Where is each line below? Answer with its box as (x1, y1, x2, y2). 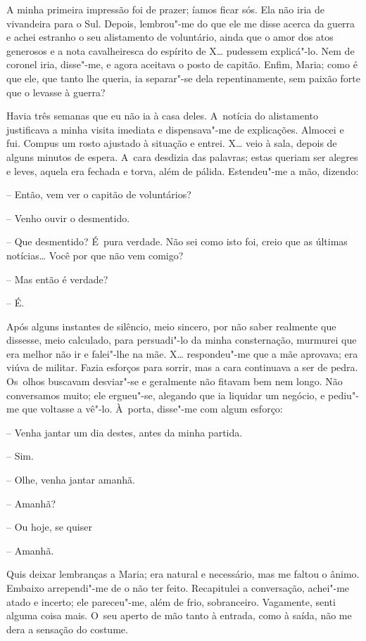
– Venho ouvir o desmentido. (6, 210, 130, 225)
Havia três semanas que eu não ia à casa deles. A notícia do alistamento (6, 108, 318, 123)
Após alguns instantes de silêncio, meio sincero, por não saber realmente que (6, 318, 336, 333)
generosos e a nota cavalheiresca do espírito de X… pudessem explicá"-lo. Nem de (6, 43, 355, 58)
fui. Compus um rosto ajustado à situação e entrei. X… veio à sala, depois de (6, 136, 337, 150)
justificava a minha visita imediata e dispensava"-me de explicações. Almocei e (6, 122, 344, 136)
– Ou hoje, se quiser (6, 519, 92, 534)
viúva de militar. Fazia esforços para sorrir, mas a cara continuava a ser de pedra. (6, 360, 358, 375)
